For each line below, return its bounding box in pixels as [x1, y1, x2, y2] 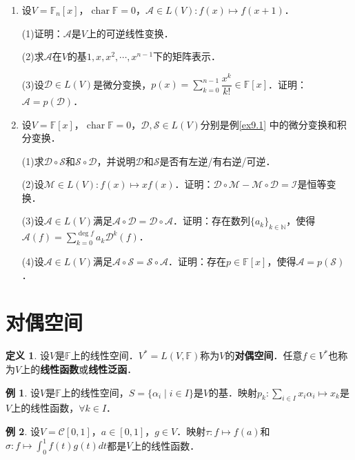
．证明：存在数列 [172, 213, 250, 228]
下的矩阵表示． [153, 49, 221, 64]
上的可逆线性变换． [86, 26, 174, 40]
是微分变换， [93, 77, 152, 91]
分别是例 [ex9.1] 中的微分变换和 [200, 117, 337, 131]
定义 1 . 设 [6, 348, 50, 363]
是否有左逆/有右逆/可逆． [159, 153, 276, 168]
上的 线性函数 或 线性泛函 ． [21, 361, 137, 376]
